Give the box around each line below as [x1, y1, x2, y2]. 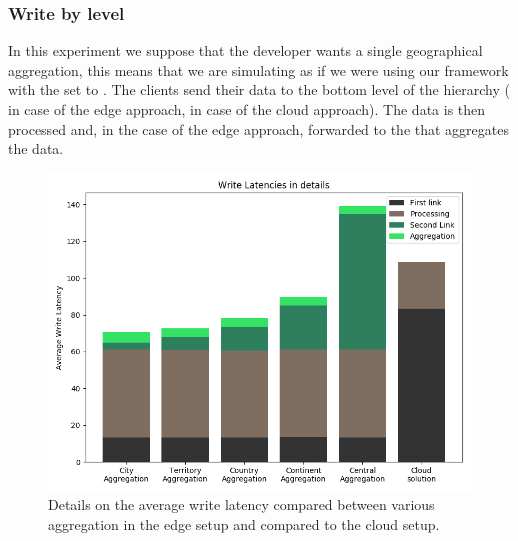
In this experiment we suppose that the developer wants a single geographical [8, 40, 483, 61]
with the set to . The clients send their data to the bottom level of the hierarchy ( [8, 79, 510, 100]
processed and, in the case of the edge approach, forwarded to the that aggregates [8, 118, 509, 139]
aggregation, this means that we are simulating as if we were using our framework [8, 59, 509, 80]
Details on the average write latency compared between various [48, 494, 435, 515]
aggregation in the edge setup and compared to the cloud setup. [48, 513, 440, 534]
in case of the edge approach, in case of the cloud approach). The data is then [8, 99, 486, 119]
